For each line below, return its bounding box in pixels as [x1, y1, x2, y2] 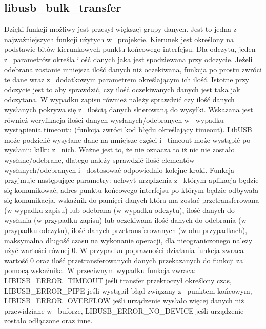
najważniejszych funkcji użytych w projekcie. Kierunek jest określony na [4, 33, 234, 44]
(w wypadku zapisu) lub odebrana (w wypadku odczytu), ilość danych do [4, 204, 235, 215]
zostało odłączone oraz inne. [4, 315, 93, 326]
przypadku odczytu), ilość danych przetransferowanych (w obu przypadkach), [4, 225, 248, 236]
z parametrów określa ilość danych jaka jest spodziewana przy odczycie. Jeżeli [4, 53, 253, 64]
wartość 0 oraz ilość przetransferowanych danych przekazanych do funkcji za [4, 255, 243, 265]
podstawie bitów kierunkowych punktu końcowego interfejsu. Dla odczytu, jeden [4, 44, 256, 54]
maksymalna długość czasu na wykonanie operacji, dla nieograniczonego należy [4, 235, 253, 245]
